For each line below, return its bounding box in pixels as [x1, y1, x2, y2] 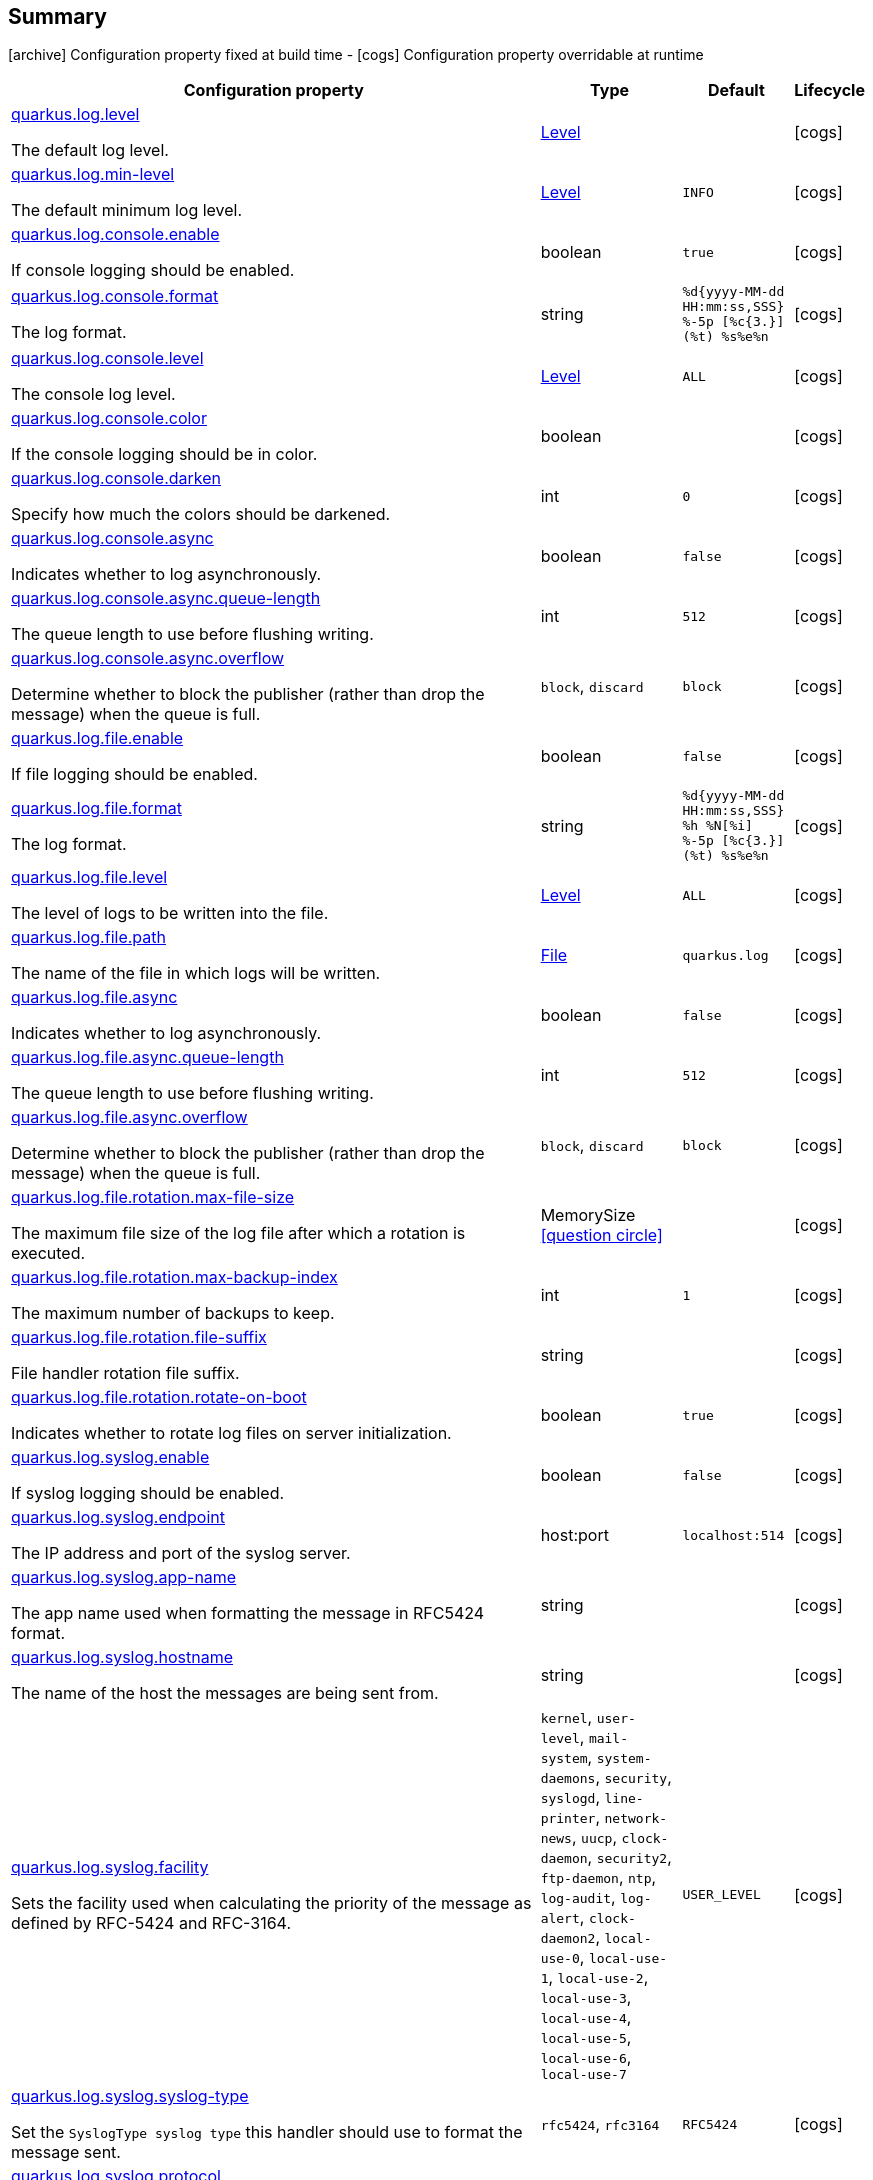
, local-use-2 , [548, 1967, 649, 1988]
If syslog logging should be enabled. [11, 1483, 285, 1504]
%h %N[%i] [682, 818, 753, 834]
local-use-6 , [540, 2047, 632, 2068]
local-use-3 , [540, 1987, 632, 2008]
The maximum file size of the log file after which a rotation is [11, 1223, 466, 1244]
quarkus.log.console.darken [11, 468, 221, 489]
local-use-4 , [540, 2007, 632, 2028]
